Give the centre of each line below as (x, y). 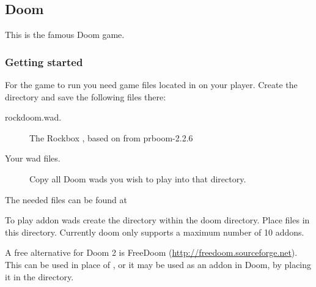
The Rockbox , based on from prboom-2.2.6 (111, 137)
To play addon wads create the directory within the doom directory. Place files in (157, 220)
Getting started (44, 61)
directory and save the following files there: (86, 96)
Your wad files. (33, 158)
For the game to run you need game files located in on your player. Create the (151, 85)
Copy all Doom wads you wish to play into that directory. (138, 178)
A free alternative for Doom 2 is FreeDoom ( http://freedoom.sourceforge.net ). (151, 252)
